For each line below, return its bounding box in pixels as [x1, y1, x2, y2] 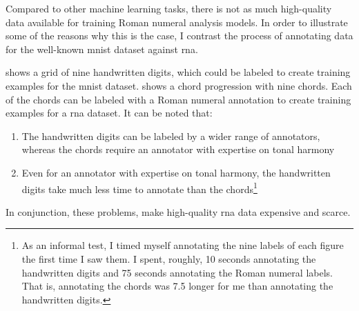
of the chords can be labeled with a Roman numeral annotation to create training [6, 92, 351, 106]
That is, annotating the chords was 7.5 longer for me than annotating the [21, 279, 333, 293]
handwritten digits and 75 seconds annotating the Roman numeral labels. [21, 265, 333, 279]
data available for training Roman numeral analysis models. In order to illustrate [6, 14, 348, 29]
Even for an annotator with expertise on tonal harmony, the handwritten [21, 165, 331, 179]
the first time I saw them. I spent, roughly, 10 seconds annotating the [21, 251, 316, 265]
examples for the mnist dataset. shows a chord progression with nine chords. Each [6, 78, 352, 92]
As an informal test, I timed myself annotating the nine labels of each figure [21, 238, 344, 252]
